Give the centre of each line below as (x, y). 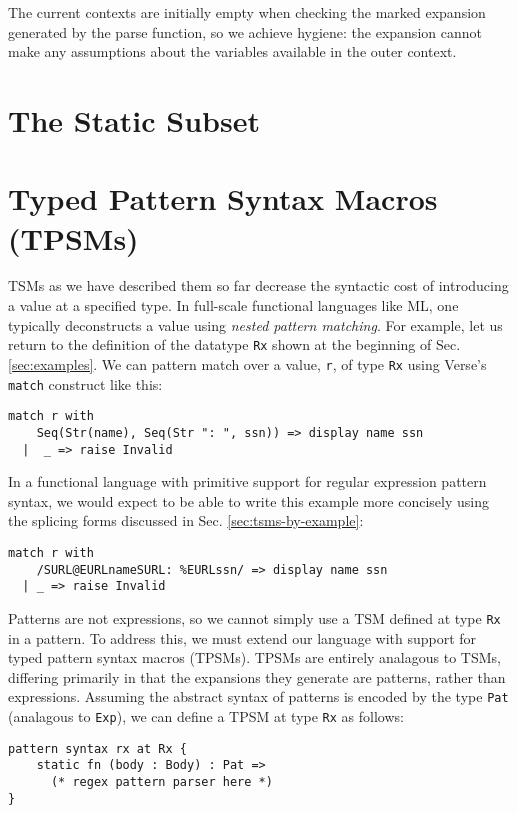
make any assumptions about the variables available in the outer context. (232, 51)
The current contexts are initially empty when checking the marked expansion (247, 12)
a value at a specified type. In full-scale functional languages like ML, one (233, 305)
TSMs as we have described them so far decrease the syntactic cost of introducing (258, 285)
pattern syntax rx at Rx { (97, 748)
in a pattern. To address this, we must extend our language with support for (242, 637)
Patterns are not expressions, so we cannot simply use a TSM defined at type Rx (254, 617)
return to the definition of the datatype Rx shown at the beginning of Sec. (234, 344)
